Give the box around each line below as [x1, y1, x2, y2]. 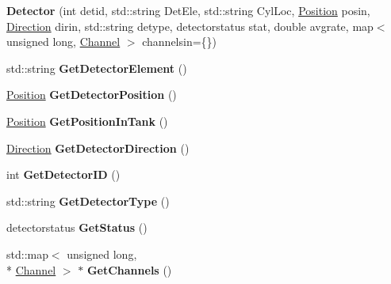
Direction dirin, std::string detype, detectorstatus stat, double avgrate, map [6, 17, 374, 34]
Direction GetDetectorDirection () [6, 139, 190, 156]
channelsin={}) [142, 33, 217, 50]
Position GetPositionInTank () [6, 112, 168, 129]
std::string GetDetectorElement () [6, 59, 187, 76]
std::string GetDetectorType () [6, 192, 170, 209]
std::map [6, 245, 48, 262]
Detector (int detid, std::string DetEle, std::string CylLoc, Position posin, [6, 2, 370, 18]
